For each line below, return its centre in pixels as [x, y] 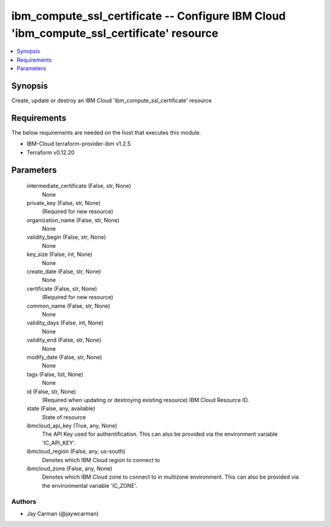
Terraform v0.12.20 [51, 152]
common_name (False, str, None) [68, 305]
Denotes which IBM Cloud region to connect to [101, 460]
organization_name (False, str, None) [73, 220]
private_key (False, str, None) [64, 203]
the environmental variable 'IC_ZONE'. [90, 485]
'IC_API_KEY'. [59, 443]
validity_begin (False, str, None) [67, 237]
